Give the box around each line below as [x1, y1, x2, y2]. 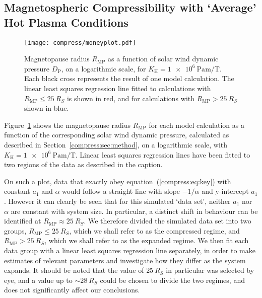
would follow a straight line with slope [62, 186, 180, 196]
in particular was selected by [166, 265, 254, 275]
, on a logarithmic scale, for [61, 63, 146, 73]
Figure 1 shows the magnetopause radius [4, 119, 131, 130]
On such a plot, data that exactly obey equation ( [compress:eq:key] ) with [4, 176, 231, 186]
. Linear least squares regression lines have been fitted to [75, 149, 250, 160]
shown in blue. [24, 103, 69, 113]
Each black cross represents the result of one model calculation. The [24, 73, 234, 84]
